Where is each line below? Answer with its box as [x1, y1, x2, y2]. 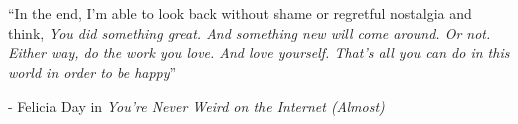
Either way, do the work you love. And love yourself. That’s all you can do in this [8, 42, 510, 63]
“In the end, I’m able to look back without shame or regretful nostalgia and [8, 3, 472, 24]
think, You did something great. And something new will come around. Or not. [8, 22, 491, 43]
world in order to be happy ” [8, 61, 177, 82]
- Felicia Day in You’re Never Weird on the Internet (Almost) [8, 95, 385, 116]
